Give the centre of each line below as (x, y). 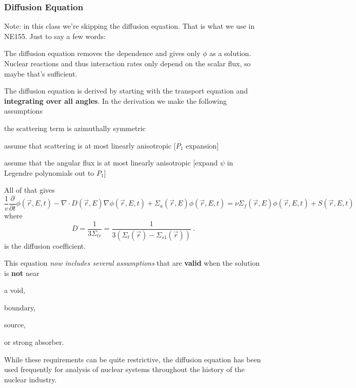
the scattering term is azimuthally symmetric (75, 128)
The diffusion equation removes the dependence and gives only (102, 53)
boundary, (20, 307)
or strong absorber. (34, 342)
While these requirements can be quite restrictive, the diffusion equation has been (133, 359)
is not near (22, 273)
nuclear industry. (31, 379)
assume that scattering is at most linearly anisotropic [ (90, 145)
